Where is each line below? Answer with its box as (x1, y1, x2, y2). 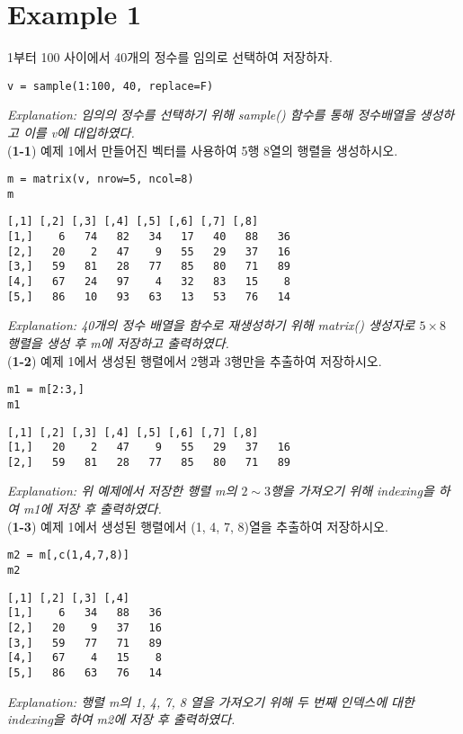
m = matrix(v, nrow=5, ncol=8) (7, 173, 194, 186)
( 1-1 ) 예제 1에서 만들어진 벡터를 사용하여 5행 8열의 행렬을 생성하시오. (7, 140, 398, 159)
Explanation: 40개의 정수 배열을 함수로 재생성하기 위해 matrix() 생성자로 (7, 316, 415, 335)
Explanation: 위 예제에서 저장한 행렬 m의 (7, 481, 237, 500)
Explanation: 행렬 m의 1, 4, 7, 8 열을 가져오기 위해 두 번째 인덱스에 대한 (7, 692, 414, 711)
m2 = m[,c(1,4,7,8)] (7, 549, 130, 562)
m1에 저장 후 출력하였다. (22, 499, 162, 518)
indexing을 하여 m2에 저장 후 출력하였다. (7, 710, 236, 729)
